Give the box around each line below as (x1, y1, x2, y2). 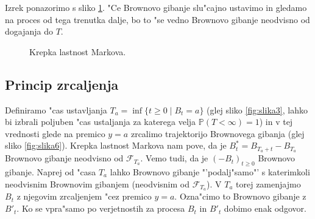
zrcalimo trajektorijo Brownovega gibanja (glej (130, 127, 305, 140)
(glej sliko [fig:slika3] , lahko (207, 103, 308, 116)
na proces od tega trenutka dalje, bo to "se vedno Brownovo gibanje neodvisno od (5, 13, 310, 25)
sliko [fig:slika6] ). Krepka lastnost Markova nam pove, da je (5, 139, 227, 152)
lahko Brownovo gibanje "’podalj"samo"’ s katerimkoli (110, 166, 310, 178)
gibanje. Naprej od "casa (5, 166, 96, 178)
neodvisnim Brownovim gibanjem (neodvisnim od (5, 177, 189, 190)
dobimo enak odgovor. (224, 202, 306, 215)
